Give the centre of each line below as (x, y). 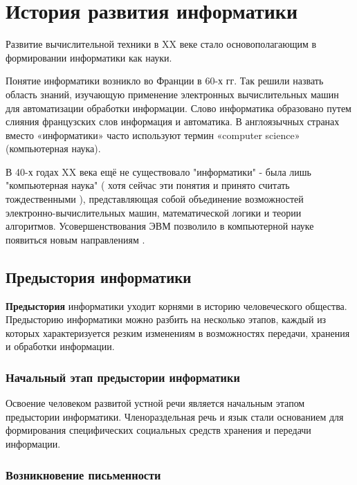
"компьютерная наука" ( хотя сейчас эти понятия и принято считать (148, 185)
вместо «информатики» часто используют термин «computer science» (153, 135)
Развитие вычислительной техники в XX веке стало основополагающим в (161, 44)
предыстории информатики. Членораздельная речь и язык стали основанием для (175, 416)
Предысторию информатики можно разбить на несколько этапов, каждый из (166, 319)
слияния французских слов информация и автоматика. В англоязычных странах (173, 121)
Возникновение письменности (83, 474)
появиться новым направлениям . (75, 239)
